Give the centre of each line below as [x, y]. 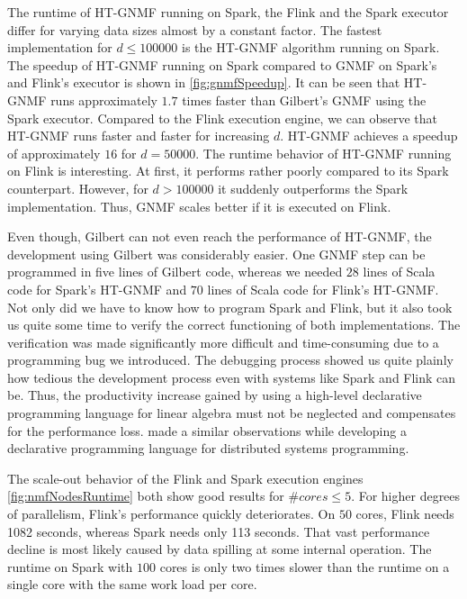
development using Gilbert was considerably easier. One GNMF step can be [216, 254]
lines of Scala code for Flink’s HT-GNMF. [323, 289]
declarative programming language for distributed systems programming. [208, 448]
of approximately [54, 153]
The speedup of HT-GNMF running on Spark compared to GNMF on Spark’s [222, 64]
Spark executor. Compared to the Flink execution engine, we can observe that [222, 118]
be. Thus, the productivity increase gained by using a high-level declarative [215, 395]
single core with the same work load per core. [132, 584]
